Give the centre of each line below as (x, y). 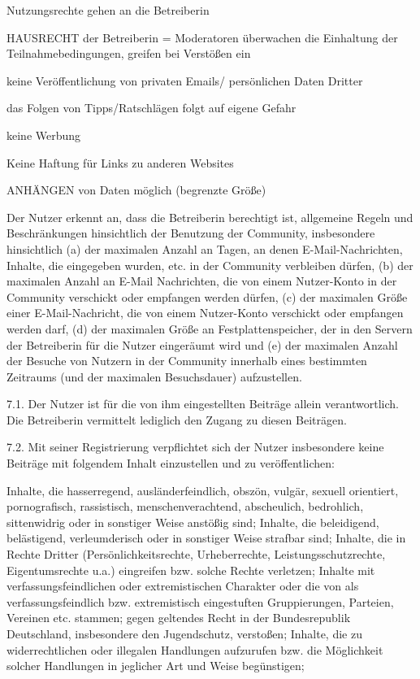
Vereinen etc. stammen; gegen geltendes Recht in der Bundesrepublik (179, 618)
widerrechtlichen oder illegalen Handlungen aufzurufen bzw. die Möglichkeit (195, 649)
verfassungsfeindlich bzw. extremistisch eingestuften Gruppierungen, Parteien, (200, 601)
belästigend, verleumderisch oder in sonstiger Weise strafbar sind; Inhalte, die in (206, 538)
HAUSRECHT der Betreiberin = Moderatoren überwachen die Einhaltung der (202, 37)
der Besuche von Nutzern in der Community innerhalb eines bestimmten (187, 361)
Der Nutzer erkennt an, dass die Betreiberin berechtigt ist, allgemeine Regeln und (210, 217)
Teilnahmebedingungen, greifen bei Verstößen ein (129, 53)
